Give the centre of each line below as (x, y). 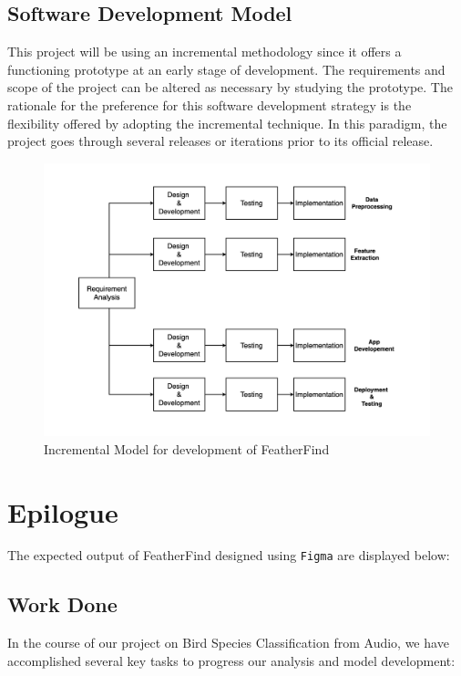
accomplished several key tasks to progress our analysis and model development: (231, 660)
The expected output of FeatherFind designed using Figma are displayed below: (229, 555)
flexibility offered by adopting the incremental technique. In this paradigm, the (227, 123)
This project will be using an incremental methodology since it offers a (205, 52)
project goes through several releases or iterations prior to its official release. (220, 141)
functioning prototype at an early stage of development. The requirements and (226, 69)
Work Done (62, 604)
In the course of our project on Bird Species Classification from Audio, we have (228, 643)
